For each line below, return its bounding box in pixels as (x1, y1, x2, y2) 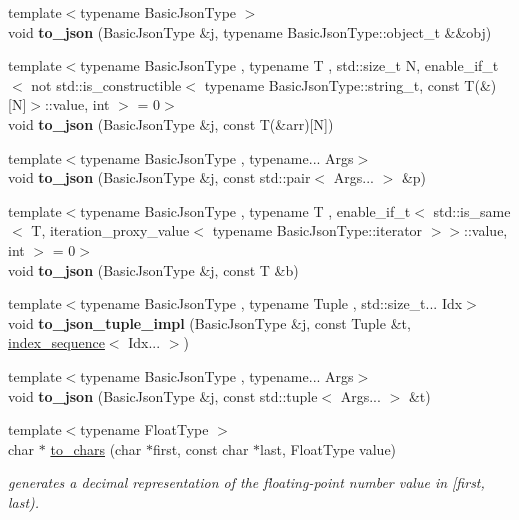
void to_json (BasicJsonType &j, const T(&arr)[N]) (8, 113, 334, 134)
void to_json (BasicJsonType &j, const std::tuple (8, 385, 318, 406)
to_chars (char (50, 438, 142, 459)
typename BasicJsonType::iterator (212, 220, 423, 241)
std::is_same (433, 200, 511, 221)
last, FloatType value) (260, 438, 397, 459)
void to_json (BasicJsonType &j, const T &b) (8, 259, 299, 280)
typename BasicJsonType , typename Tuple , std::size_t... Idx (80, 293, 463, 314)
